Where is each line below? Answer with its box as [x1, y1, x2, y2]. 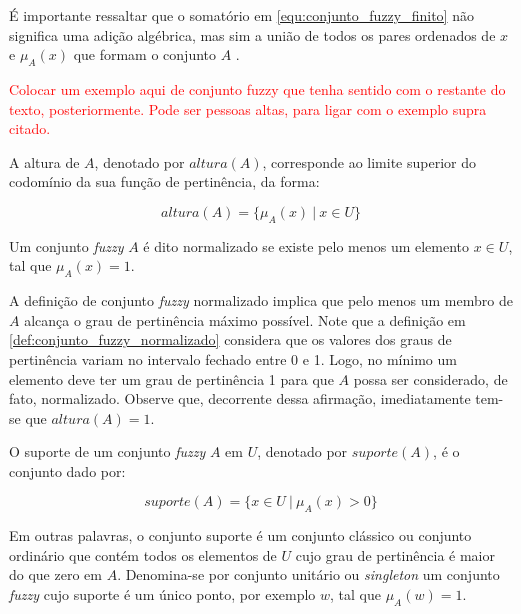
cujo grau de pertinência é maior [295, 544, 495, 565]
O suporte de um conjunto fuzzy [9, 441, 206, 462]
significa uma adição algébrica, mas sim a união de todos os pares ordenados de [9, 24, 496, 45]
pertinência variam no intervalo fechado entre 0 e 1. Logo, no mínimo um [9, 348, 457, 369]
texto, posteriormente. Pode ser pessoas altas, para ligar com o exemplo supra [9, 98, 487, 119]
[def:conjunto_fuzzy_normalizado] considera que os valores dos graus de [9, 329, 452, 350]
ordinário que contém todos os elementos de [9, 544, 277, 565]
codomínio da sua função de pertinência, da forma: [9, 171, 320, 192]
